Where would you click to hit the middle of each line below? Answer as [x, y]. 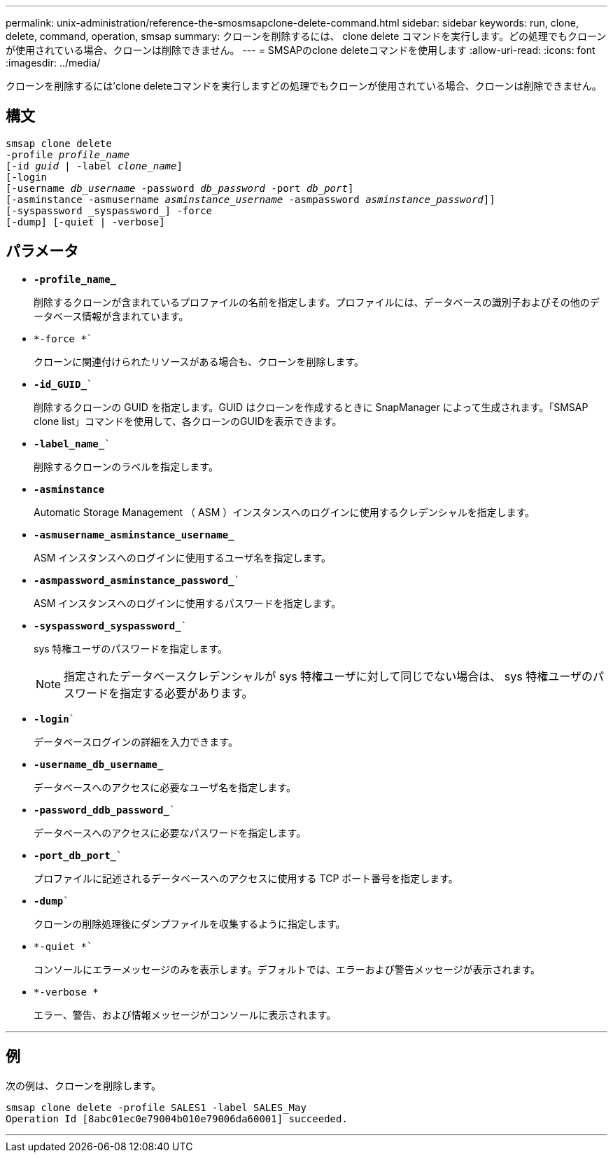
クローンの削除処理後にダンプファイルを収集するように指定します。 [190, 923]
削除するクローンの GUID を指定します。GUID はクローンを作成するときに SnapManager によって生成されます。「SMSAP [311, 407]
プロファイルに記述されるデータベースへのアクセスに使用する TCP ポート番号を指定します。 [246, 878]
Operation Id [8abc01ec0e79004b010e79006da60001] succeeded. [177, 1118]
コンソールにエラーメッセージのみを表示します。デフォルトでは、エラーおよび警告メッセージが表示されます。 [287, 969]
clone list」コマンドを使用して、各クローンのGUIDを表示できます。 [188, 421]
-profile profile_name [68, 154]
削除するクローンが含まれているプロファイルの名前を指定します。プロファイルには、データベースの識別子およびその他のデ [317, 302]
